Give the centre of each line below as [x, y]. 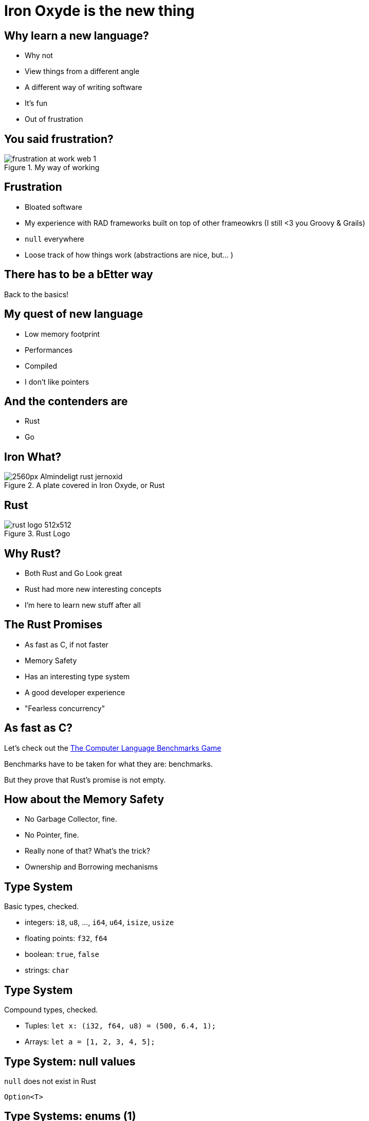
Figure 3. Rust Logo [37, 534]
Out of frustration [54, 119]
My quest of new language [74, 314]
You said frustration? [59, 139]
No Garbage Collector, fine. [71, 819]
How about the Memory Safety [84, 800]
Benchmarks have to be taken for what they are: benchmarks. [108, 764]
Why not [39, 56]
